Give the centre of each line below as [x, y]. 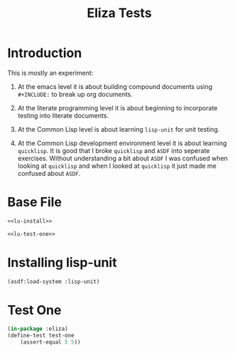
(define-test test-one [41, 336]
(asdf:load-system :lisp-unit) [54, 281]
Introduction [45, 53]
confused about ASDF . [49, 173]
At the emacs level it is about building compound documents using [115, 86]
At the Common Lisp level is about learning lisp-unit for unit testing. [119, 129]
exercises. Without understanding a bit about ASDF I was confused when [123, 158]
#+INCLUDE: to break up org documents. [75, 94]
